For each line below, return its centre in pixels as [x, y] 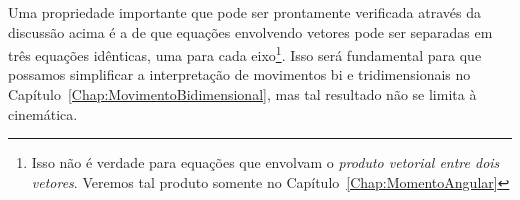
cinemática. [43, 113]
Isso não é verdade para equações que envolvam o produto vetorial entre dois [265, 162]
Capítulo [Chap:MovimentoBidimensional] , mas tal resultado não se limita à [242, 94]
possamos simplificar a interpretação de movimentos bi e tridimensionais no [239, 74]
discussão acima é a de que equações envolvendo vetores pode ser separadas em [250, 31]
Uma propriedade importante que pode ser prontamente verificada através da [244, 12]
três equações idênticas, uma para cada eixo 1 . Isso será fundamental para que [245, 53]
